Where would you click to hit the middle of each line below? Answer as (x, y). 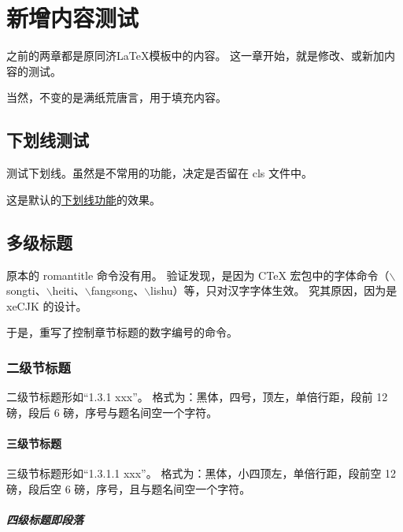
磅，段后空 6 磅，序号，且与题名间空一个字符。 (129, 488)
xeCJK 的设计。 (47, 305)
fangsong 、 (118, 290)
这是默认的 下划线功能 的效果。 (83, 199)
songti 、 (26, 290)
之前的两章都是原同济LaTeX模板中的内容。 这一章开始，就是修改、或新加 (196, 56)
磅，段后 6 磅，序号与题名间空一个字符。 (112, 412)
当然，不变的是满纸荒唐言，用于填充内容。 (116, 97)
